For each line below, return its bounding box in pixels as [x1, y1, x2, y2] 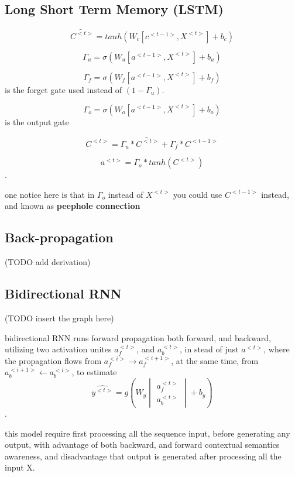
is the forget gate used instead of [5, 83, 122, 95]
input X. [5, 461, 35, 473]
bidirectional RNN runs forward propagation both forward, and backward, [5, 331, 271, 344]
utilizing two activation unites [5, 343, 112, 355]
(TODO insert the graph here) [5, 312, 114, 324]
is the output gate [5, 115, 69, 128]
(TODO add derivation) [5, 256, 91, 268]
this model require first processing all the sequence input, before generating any [5, 427, 290, 439]
